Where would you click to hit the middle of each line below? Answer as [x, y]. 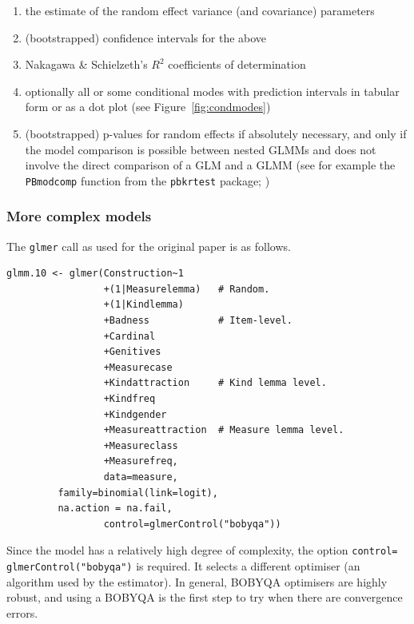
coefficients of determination [237, 64]
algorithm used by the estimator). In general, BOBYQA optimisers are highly [197, 581]
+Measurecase [138, 367]
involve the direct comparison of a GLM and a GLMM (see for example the [210, 165]
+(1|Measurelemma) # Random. [187, 289]
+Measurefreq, [141, 461]
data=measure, [141, 477]
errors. [22, 612]
